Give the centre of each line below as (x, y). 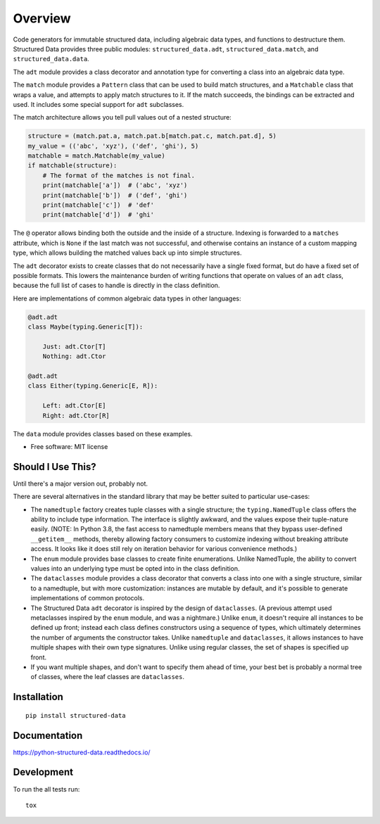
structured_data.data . (51, 59)
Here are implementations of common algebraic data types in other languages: (127, 298)
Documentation (48, 735)
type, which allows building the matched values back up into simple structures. (127, 253)
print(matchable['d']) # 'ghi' (99, 215)
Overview (42, 18)
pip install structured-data (76, 715)
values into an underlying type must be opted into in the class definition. (135, 569)
